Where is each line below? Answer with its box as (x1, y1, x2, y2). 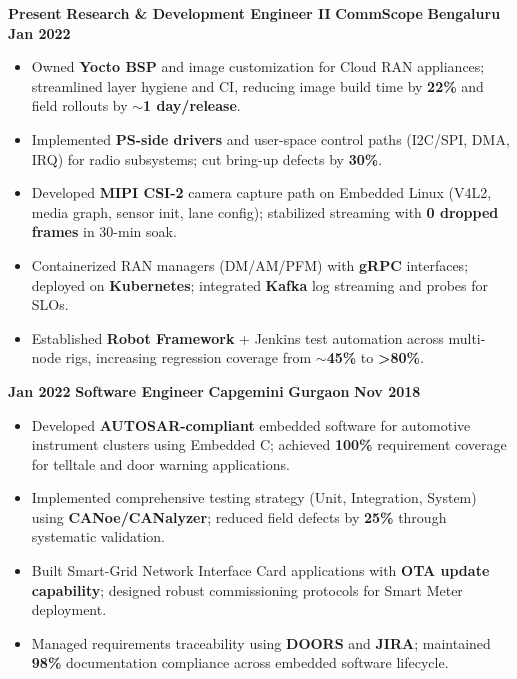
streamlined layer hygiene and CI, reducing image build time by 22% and (31, 75, 484, 96)
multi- (448, 327, 486, 348)
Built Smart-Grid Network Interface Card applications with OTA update (31, 560, 490, 581)
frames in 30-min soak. (31, 221, 177, 242)
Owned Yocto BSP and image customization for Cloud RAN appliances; (31, 56, 485, 77)
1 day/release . (143, 95, 241, 116)
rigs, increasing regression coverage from (65, 347, 312, 368)
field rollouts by (31, 95, 128, 116)
